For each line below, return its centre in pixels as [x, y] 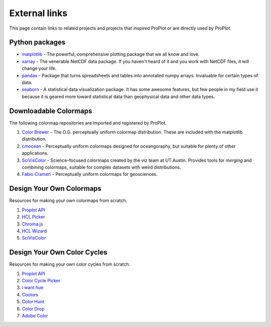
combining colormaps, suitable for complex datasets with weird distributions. [101, 167]
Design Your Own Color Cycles [58, 252]
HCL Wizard [34, 231]
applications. [35, 153]
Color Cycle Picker [41, 280]
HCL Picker [33, 217]
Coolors [30, 294]
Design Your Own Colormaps [55, 189]
